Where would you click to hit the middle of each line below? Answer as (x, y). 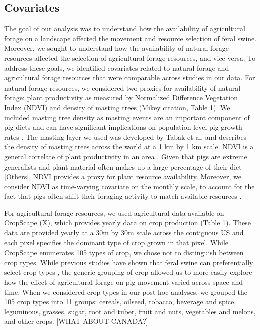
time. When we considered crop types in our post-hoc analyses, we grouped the (126, 292)
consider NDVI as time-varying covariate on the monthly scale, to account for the (129, 186)
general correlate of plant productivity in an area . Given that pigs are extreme (126, 156)
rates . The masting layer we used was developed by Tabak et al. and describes (125, 137)
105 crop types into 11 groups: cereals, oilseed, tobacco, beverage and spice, (120, 302)
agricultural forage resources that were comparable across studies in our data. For (130, 78)
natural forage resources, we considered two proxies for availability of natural (122, 87)
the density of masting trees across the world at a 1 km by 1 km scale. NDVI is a (129, 147)
